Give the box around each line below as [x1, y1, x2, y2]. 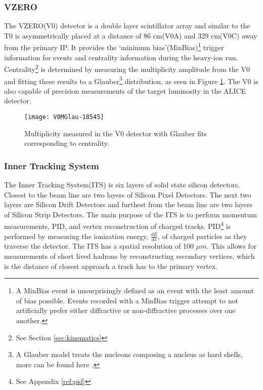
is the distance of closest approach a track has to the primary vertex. [4, 260, 218, 271]
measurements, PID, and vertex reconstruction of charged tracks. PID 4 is [4, 219, 231, 231]
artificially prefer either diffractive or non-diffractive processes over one [16, 305, 236, 316]
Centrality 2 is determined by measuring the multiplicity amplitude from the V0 [4, 62, 250, 74]
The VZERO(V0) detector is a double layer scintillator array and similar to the [4, 20, 250, 31]
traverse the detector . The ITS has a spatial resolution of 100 [4, 241, 194, 251]
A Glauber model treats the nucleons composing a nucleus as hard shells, [16, 349, 243, 360]
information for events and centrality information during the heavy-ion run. [4, 52, 238, 62]
